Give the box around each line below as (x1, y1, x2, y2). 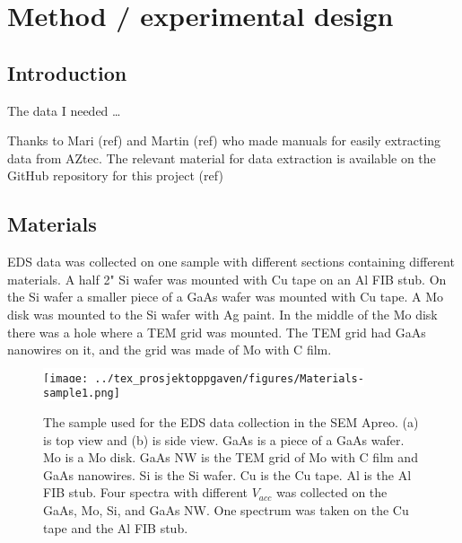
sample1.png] (43, 387, 120, 400)
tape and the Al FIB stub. (43, 518, 188, 537)
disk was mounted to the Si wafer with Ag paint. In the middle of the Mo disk (7, 304, 438, 323)
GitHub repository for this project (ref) (7, 166, 223, 185)
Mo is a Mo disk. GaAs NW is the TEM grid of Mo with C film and (43, 448, 418, 467)
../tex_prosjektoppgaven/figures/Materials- (94, 372, 364, 385)
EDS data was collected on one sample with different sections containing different (7, 252, 455, 271)
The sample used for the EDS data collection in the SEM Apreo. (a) (43, 413, 419, 432)
